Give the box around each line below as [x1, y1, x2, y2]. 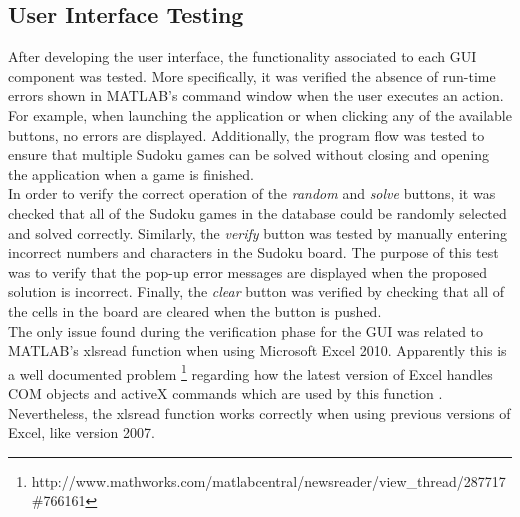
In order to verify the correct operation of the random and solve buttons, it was [8, 183, 496, 204]
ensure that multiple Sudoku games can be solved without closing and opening [8, 144, 490, 165]
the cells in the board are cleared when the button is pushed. [8, 300, 382, 321]
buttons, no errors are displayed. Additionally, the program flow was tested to [8, 124, 485, 145]
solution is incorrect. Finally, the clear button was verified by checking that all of [8, 281, 505, 302]
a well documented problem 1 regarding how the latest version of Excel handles [8, 360, 493, 384]
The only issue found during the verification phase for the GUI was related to [8, 320, 484, 341]
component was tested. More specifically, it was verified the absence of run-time [8, 65, 496, 86]
